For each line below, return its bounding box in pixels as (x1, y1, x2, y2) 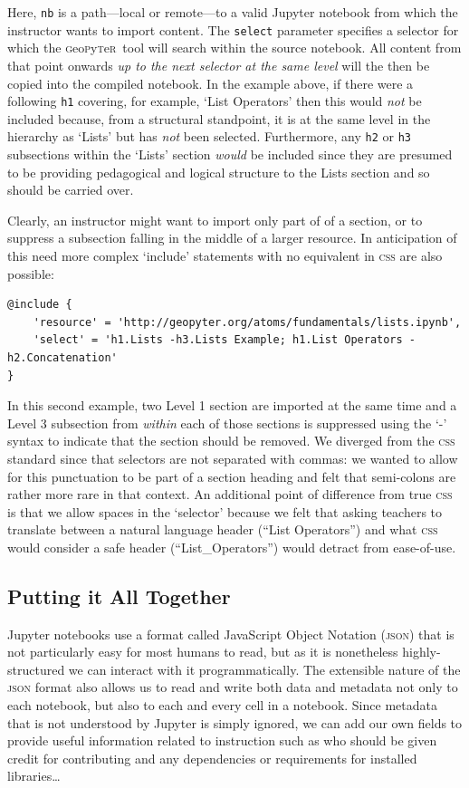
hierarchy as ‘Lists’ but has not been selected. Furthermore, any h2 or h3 (7, 127, 411, 146)
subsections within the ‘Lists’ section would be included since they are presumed (7, 145, 453, 163)
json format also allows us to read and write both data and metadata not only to (7, 677, 458, 697)
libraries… (7, 766, 61, 785)
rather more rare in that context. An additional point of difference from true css (7, 485, 453, 504)
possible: (7, 264, 54, 283)
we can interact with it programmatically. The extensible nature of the (68, 659, 461, 678)
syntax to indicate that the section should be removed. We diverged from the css (7, 431, 455, 450)
